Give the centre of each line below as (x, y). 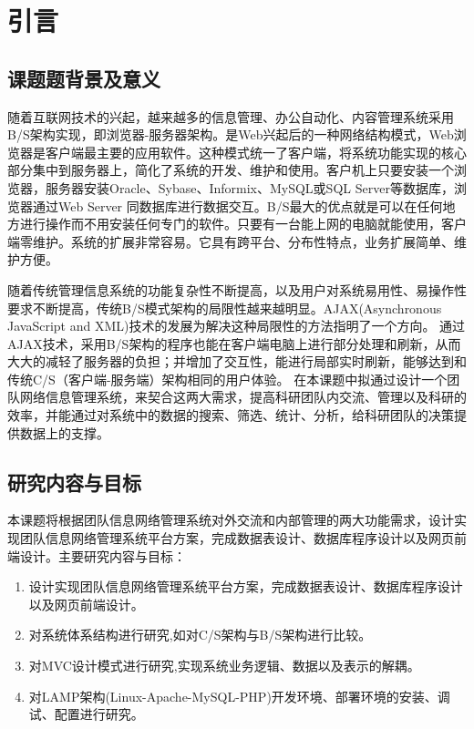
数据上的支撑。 (64, 432)
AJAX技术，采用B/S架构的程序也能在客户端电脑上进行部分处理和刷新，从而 (234, 343)
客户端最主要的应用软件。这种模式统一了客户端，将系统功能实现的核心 (256, 152)
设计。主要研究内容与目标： (103, 555)
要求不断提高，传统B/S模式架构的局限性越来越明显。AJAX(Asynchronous (225, 308)
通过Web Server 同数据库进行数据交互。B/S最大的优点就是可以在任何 (237, 205)
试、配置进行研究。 (86, 714)
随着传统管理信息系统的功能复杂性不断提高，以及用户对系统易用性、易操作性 (237, 289)
